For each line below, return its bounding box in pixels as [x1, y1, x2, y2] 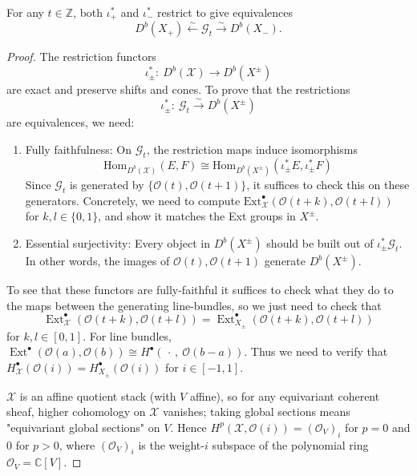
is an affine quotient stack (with [19, 387, 176, 404]
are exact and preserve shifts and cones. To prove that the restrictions [6, 81, 350, 98]
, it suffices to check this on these [246, 176, 410, 193]
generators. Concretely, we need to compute [25, 192, 241, 208]
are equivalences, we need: [6, 114, 135, 131]
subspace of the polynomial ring [212, 436, 369, 453]
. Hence [170, 418, 207, 435]
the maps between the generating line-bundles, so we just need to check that [6, 296, 382, 313]
